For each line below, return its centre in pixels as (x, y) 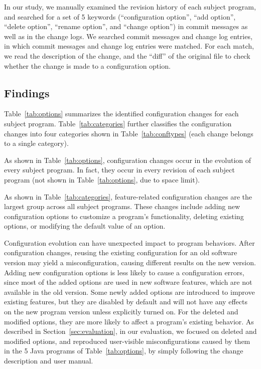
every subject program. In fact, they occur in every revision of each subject (119, 170)
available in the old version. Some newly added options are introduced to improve (129, 292)
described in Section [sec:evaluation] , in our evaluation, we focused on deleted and (130, 331)
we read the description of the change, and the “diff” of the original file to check (127, 55)
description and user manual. (49, 361)
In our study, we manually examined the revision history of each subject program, (130, 7)
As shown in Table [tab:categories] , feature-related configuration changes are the (128, 196)
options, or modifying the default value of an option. (85, 226)
